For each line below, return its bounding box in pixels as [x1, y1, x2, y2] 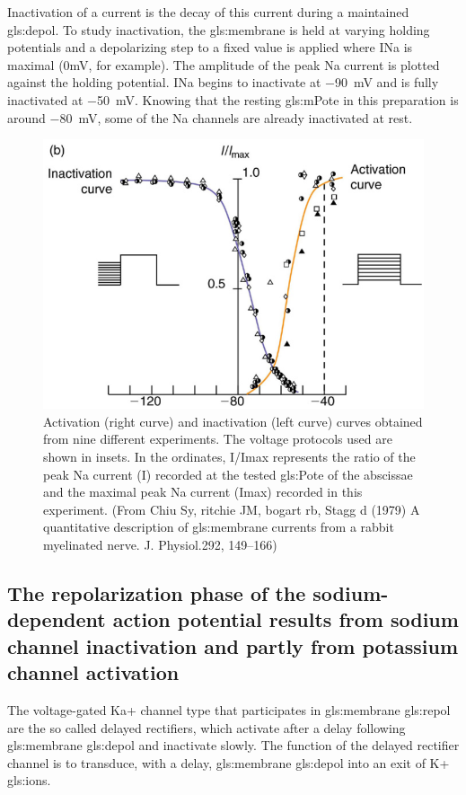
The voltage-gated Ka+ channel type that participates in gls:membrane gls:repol [7, 700, 451, 719]
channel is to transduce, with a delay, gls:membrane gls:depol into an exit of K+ [7, 753, 450, 772]
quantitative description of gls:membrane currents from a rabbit [43, 517, 394, 536]
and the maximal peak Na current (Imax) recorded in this [43, 482, 363, 501]
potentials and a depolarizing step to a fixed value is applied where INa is [7, 38, 413, 57]
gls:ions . [7, 771, 51, 790]
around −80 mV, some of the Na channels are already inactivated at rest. [7, 108, 413, 127]
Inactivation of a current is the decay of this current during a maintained [7, 3, 409, 21]
